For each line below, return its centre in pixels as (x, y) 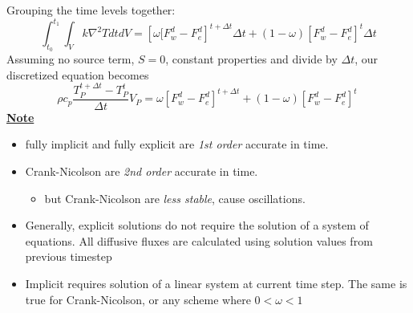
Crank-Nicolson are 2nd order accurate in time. (142, 171)
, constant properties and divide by (251, 59)
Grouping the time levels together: (91, 10)
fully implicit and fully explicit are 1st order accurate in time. (177, 144)
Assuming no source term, (71, 59)
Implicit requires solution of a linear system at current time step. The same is (216, 283)
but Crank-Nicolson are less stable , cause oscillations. (175, 198)
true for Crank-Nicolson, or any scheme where (138, 299)
